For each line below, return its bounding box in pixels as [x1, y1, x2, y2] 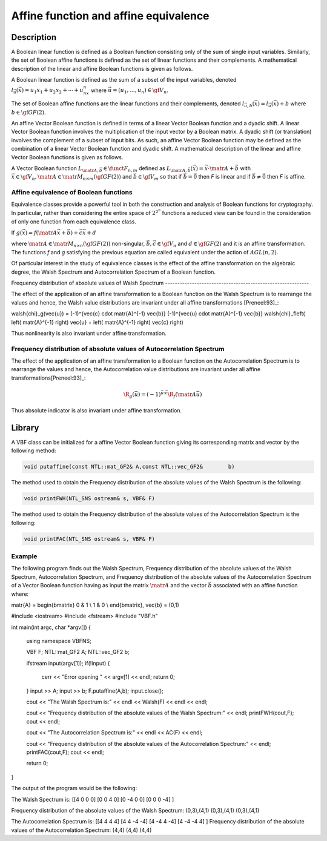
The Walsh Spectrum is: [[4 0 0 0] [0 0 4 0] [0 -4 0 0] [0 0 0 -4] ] [11, 796, 174, 803]
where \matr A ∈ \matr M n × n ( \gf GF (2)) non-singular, [11, 240, 145, 249]
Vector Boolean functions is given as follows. [11, 153, 124, 160]
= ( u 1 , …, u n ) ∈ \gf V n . [113, 87, 169, 95]
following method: [11, 447, 57, 454]
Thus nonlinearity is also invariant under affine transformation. [11, 329, 167, 337]
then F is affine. [266, 173, 306, 180]
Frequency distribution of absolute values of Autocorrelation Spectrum [11, 345, 225, 353]
